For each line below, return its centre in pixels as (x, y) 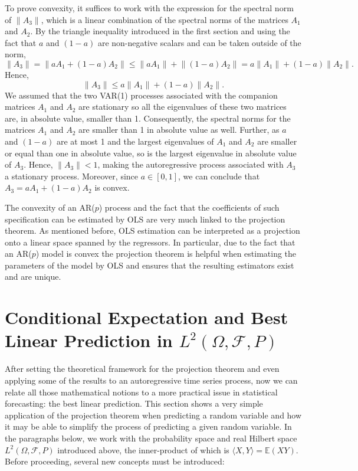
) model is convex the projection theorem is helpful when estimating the (166, 254)
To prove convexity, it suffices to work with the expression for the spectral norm (149, 8)
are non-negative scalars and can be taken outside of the (199, 42)
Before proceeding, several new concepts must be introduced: (115, 461)
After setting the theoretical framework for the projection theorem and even (142, 369)
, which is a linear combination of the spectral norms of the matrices (165, 19)
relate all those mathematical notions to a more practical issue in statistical (141, 392)
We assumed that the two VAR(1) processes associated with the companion (141, 95)
